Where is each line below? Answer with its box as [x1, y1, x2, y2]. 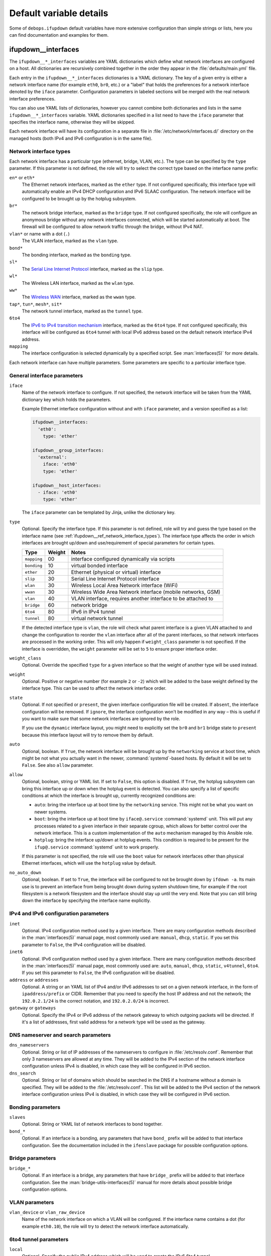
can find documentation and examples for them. [9, 32, 109, 38]
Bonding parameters [9, 1103, 61, 1110]
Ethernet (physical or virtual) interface [71, 569, 161, 576]
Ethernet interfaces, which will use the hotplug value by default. [22, 860, 157, 866]
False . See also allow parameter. [22, 762, 94, 768]
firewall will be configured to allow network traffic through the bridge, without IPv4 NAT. [22, 224, 204, 230]
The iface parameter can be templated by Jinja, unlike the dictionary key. [22, 509, 176, 515]
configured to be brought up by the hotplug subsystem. [22, 195, 137, 201]
